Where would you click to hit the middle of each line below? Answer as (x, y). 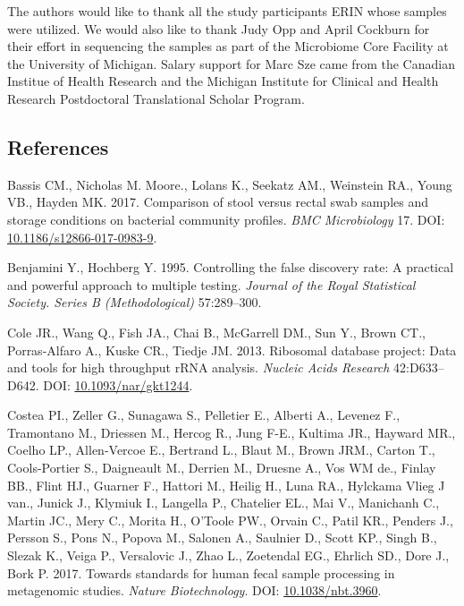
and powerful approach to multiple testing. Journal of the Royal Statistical (211, 284)
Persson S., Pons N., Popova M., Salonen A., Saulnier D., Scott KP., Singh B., (222, 538)
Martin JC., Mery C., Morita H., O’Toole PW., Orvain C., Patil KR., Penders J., (230, 520)
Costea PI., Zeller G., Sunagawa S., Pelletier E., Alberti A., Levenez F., (204, 415)
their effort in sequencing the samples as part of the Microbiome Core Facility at (228, 46)
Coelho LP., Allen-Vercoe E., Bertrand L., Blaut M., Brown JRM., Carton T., (221, 450)
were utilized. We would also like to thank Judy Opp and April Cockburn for (219, 28)
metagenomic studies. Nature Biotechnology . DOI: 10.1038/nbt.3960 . (194, 590)
